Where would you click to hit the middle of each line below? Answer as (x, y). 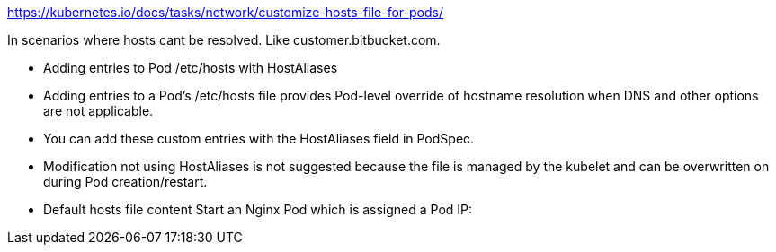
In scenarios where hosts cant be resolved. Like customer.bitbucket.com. (224, 40)
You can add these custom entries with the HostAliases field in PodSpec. (259, 139)
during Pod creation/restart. (125, 182)
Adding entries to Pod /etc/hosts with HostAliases (191, 68)
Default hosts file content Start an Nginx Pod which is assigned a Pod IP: (258, 209)
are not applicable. (98, 111)
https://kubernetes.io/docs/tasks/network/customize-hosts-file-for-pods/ (225, 12)
